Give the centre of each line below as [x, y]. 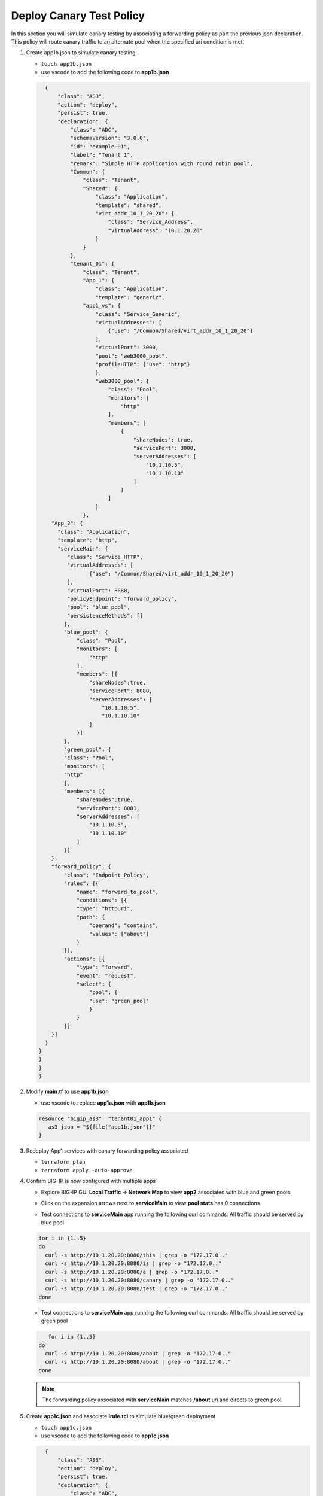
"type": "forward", [105, 967]
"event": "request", [106, 976]
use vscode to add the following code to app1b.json [105, 72]
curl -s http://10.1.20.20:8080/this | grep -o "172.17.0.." [137, 1255]
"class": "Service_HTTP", [105, 557]
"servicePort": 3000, [165, 448]
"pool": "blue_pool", [99, 607]
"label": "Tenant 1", [102, 155]
